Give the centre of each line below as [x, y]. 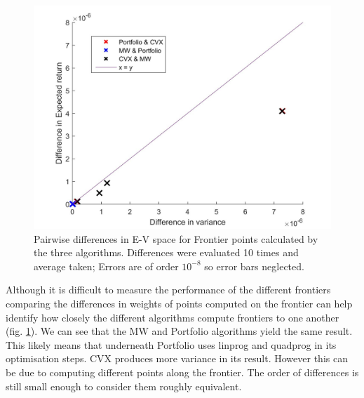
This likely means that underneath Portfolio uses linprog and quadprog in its [171, 344]
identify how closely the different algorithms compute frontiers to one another [173, 317]
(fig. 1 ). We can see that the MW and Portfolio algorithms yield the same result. [179, 331]
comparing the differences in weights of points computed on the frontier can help [179, 303]
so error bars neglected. [254, 266]
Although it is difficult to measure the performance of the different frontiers [168, 290]
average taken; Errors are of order [106, 266]
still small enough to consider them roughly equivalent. [124, 386]
